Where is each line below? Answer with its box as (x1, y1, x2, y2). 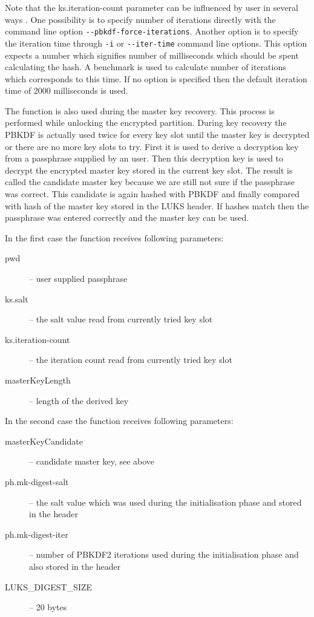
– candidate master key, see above (29, 455, 155, 468)
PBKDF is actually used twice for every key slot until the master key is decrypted (5, 128, 310, 141)
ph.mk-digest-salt (5, 475, 69, 488)
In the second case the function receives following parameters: (5, 414, 234, 427)
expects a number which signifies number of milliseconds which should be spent (5, 48, 299, 61)
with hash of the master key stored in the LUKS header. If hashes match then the (5, 199, 309, 212)
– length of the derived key (29, 394, 129, 406)
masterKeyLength (5, 373, 71, 386)
